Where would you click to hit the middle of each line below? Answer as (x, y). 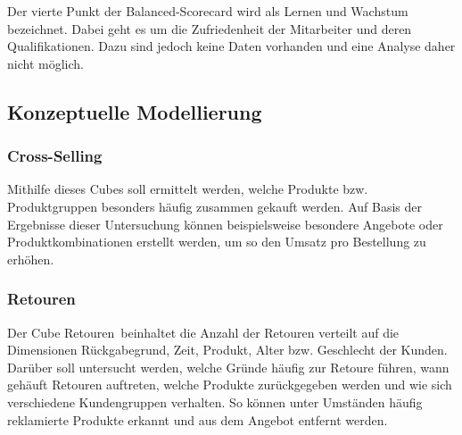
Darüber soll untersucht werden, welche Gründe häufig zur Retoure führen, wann (228, 367)
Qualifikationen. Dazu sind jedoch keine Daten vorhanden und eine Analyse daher (231, 46)
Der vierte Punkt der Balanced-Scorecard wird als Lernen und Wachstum (208, 11)
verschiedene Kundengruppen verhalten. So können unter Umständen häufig (215, 402)
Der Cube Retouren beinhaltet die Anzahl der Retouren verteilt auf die (203, 332)
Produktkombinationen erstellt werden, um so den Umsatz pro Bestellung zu (217, 242)
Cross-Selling (55, 156)
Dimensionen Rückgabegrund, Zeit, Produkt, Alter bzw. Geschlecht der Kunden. (227, 350)
